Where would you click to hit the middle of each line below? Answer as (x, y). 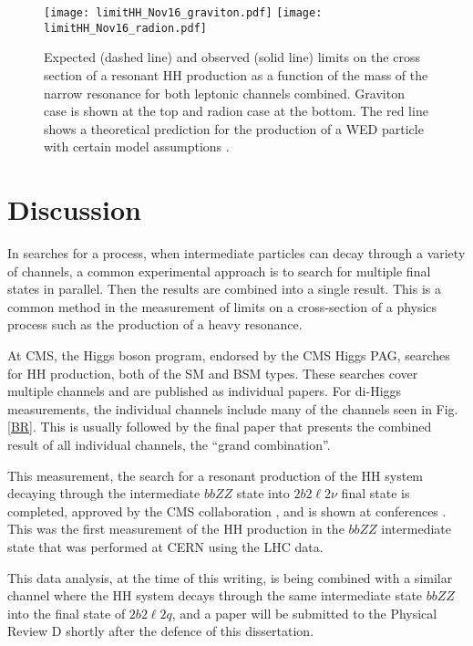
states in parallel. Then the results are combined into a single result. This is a (224, 289)
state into (263, 493)
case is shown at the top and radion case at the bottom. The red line (236, 111)
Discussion (74, 209)
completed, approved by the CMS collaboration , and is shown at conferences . (227, 511)
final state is (375, 493)
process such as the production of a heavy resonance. (155, 324)
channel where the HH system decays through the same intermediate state (215, 595)
